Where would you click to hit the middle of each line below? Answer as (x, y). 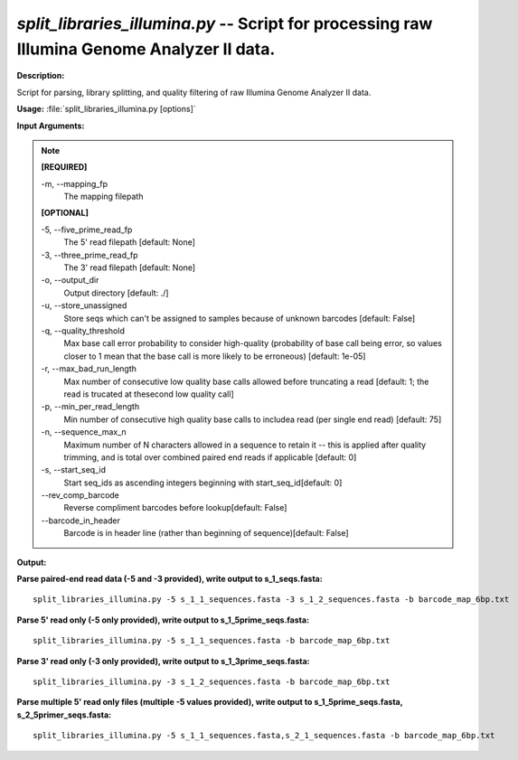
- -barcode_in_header (81, 521)
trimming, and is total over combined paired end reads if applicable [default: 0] (210, 457)
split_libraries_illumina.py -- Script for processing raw (225, 23)
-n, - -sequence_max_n (84, 432)
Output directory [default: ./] (116, 293)
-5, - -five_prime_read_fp (87, 230)
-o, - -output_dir (70, 280)
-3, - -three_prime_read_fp (90, 255)
